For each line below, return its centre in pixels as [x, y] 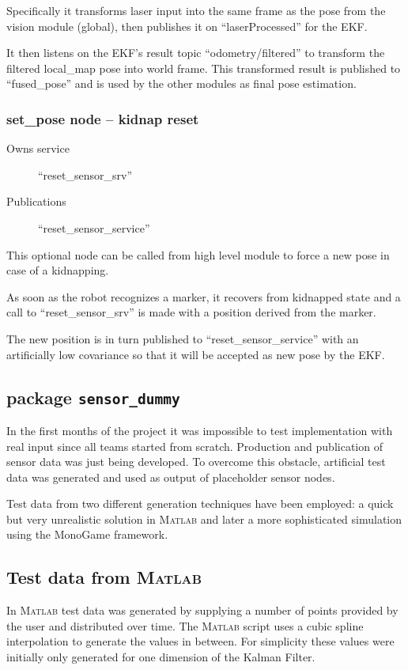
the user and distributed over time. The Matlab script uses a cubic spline [185, 625]
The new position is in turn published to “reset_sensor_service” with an [183, 338]
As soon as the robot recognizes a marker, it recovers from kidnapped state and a [204, 296]
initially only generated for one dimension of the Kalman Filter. [161, 657]
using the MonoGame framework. [87, 534]
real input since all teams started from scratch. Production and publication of [195, 446]
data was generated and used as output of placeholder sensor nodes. [171, 477]
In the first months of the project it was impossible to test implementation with [200, 430]
